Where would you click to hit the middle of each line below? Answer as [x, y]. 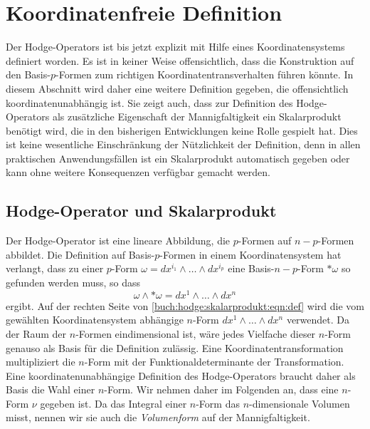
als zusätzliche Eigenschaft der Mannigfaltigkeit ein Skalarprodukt [197, 117]
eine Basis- [251, 268]
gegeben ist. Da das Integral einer [113, 403]
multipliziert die [41, 362]
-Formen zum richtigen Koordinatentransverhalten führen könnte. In [205, 74]
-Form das [218, 403]
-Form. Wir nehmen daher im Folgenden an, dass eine [221, 389]
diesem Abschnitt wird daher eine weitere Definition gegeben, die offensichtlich [177, 88]
